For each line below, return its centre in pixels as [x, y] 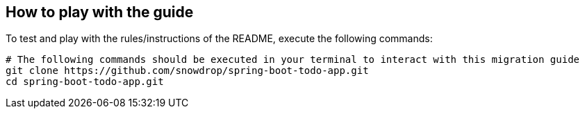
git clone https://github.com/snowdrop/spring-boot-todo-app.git [187, 71]
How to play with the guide [100, 12]
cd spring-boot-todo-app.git [85, 82]
